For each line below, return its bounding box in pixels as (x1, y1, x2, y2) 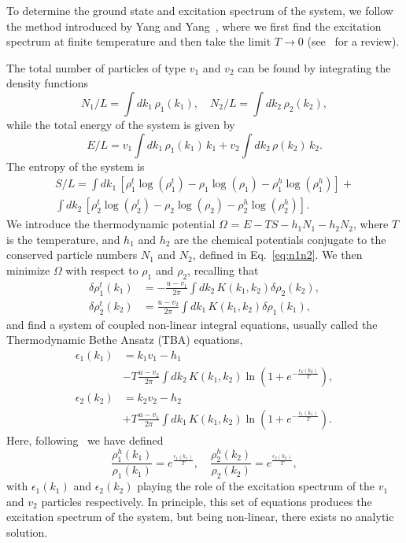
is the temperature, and (6, 231, 120, 247)
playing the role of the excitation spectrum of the (137, 478, 375, 494)
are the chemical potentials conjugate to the (174, 231, 386, 247)
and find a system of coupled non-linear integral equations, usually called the (6, 316, 378, 332)
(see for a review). (307, 33, 400, 50)
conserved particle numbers (6, 246, 138, 263)
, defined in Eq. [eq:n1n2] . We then (192, 246, 363, 263)
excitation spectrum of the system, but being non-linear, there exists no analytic (6, 508, 394, 525)
